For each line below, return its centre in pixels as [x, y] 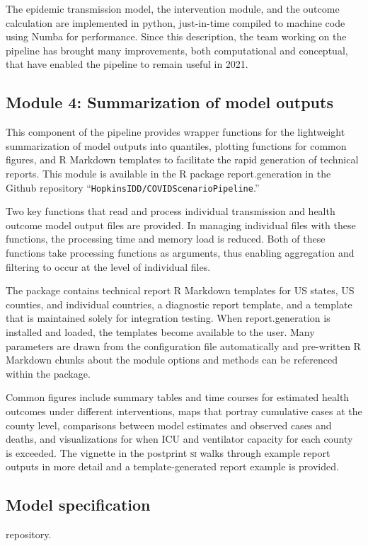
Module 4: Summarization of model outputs [169, 102]
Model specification [78, 505]
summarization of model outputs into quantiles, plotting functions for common [176, 145]
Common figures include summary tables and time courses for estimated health [178, 397]
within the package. [48, 373]
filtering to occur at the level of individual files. [108, 266]
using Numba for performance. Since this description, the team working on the [176, 36]
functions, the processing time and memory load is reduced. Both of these [166, 239]
